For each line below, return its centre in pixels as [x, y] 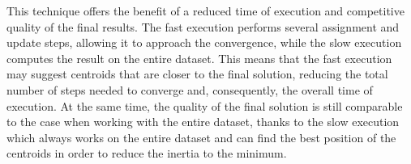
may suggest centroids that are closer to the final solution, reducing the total [197, 74]
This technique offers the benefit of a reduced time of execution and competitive [205, 11]
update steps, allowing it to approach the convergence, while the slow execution [204, 42]
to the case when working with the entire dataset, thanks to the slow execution [203, 122]
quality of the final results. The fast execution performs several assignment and [203, 26]
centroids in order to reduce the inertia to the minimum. [147, 153]
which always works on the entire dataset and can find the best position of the [201, 137]
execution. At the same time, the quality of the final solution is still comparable [205, 105]
